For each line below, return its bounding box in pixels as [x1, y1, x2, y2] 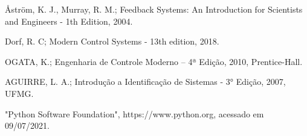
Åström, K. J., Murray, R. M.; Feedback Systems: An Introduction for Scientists [5, 3, 303, 15]
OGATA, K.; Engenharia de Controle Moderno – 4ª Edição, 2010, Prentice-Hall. [5, 55, 303, 67]
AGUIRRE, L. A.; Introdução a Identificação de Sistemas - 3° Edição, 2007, [5, 75, 286, 88]
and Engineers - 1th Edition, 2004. [5, 14, 133, 27]
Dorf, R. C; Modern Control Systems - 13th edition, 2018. [5, 35, 219, 48]
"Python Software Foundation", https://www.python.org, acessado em [5, 107, 264, 120]
